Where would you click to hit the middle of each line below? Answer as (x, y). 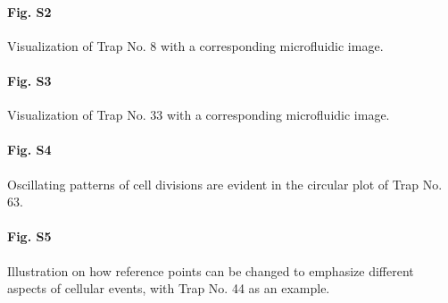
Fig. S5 (29, 236)
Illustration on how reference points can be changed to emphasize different (211, 270)
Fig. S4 (29, 150)
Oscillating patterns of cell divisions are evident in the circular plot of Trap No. (225, 184)
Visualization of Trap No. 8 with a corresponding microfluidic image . (195, 45)
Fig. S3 (29, 80)
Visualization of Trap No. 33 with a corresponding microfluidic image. (199, 115)
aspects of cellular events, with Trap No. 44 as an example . (169, 288)
